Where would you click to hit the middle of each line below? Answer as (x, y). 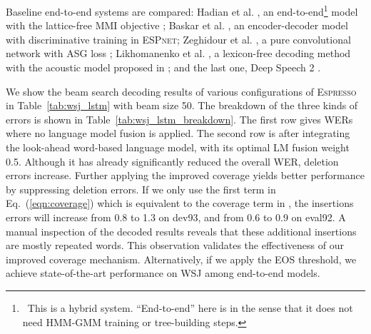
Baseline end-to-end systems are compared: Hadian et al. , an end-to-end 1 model (182, 10)
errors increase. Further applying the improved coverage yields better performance (185, 175)
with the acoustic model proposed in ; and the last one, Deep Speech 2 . (163, 67)
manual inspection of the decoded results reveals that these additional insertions (181, 231)
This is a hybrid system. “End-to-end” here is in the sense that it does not (190, 307)
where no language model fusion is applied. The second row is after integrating (178, 133)
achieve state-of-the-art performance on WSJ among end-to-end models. (163, 273)
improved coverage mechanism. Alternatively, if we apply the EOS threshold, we (181, 259)
